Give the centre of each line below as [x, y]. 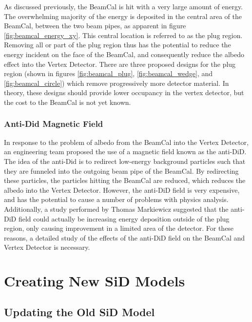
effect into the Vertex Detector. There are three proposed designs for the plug [120, 64]
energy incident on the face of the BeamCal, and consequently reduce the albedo [124, 54]
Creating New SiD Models [95, 281]
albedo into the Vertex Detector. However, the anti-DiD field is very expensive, [122, 190]
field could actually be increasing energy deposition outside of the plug [124, 218]
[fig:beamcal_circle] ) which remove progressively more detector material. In [116, 83]
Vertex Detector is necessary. [47, 247]
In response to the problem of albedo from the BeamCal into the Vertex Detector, [126, 142]
